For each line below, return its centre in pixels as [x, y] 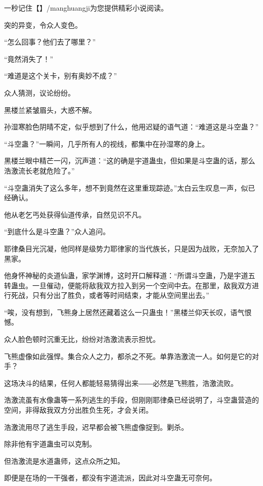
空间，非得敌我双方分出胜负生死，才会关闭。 [78, 410]
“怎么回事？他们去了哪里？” [50, 42]
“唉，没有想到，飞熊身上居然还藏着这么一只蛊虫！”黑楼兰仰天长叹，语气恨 [128, 312]
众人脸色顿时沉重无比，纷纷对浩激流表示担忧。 [82, 339]
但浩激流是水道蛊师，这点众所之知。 [64, 460]
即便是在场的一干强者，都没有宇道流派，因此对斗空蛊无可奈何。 [110, 478]
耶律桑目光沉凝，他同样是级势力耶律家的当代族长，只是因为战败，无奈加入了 [131, 248]
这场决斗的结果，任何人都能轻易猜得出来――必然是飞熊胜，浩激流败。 [121, 383]
